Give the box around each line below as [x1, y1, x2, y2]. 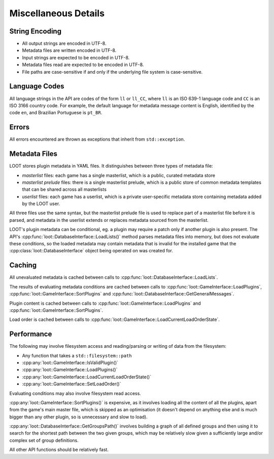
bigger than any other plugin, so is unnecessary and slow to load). [9, 414, 148, 420]
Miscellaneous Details [9, 8, 105, 19]
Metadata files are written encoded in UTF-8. [22, 47, 117, 53]
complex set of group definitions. [9, 437, 79, 443]
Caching [9, 261, 37, 270]
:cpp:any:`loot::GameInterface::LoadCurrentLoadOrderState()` [22, 374, 152, 380]
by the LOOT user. [22, 201, 60, 207]
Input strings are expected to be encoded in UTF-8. [22, 54, 130, 60]
